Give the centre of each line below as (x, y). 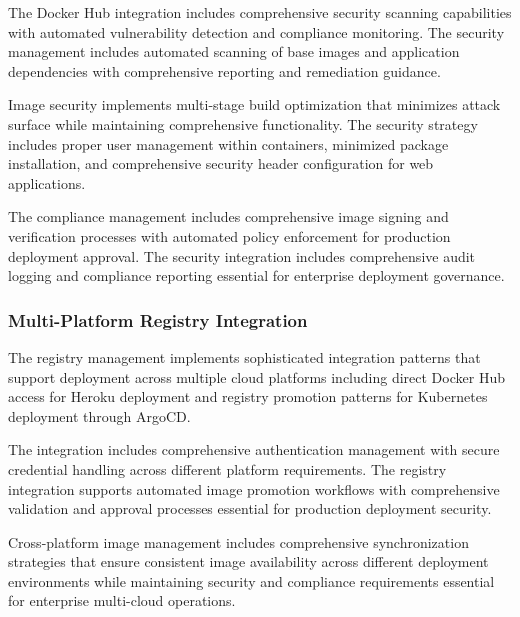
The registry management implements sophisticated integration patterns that (244, 356)
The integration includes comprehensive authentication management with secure (254, 449)
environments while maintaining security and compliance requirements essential (251, 580)
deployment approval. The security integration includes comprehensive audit (242, 255)
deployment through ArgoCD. (99, 415)
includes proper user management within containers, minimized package (228, 143)
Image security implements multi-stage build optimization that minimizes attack (254, 104)
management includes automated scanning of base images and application (234, 51)
